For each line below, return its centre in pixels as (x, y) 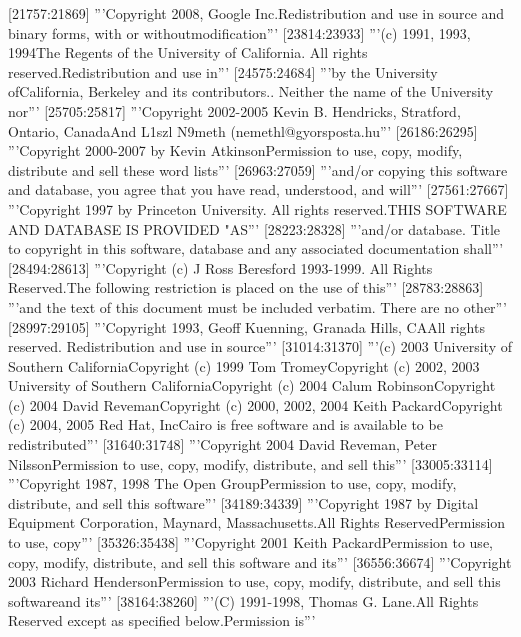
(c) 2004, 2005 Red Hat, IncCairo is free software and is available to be (225, 424)
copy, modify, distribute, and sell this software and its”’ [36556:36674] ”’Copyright (260, 561)
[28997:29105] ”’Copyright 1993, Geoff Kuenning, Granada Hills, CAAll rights (246, 326)
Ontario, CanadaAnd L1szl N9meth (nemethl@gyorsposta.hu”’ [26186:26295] (243, 130)
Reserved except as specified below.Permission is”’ (162, 620)
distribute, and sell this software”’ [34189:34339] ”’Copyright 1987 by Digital (243, 502)
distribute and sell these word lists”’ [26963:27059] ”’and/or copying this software (258, 169)
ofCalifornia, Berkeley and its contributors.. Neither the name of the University (251, 91)
